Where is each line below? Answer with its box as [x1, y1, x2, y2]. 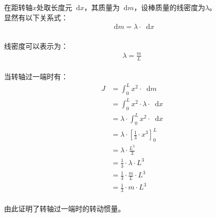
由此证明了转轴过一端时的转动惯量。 [4, 203, 125, 213]
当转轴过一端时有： [4, 71, 68, 82]
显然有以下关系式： [4, 12, 68, 22]
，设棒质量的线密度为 [134, 2, 205, 12]
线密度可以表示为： [4, 40, 68, 51]
